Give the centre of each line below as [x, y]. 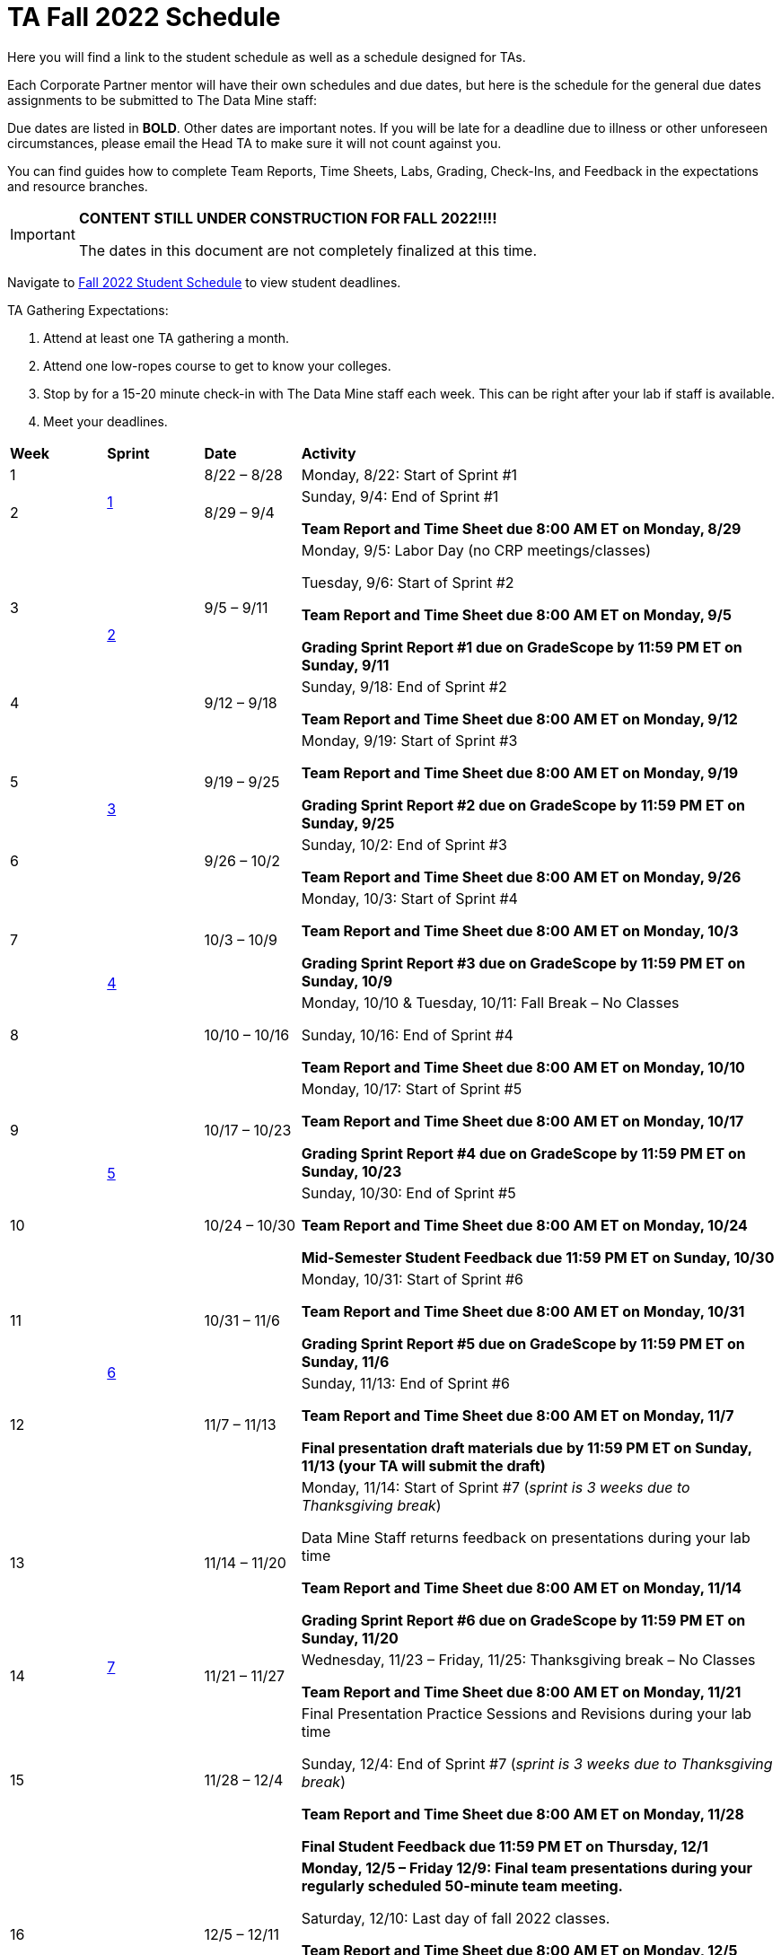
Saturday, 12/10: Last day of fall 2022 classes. [456, 1918]
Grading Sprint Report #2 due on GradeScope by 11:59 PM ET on [523, 805]
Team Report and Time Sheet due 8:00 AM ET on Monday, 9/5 [516, 614]
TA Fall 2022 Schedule [144, 17]
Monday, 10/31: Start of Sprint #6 [412, 1279]
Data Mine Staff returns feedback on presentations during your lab [526, 1537]
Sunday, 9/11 [345, 665]
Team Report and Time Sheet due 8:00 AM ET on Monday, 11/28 [522, 1814]
